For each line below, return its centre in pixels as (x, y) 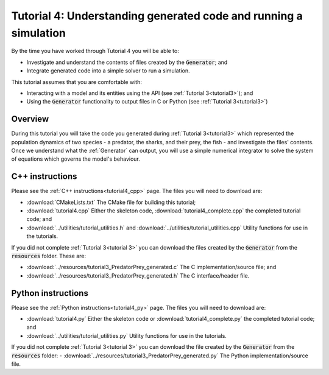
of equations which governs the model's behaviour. (76, 159)
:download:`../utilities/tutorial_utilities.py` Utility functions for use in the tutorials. (126, 335)
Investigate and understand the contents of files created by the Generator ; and (127, 62)
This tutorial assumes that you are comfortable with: (77, 82)
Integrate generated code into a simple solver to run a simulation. (108, 71)
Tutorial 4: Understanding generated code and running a (157, 16)
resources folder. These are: (49, 256)
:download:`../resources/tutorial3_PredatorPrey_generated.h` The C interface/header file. (138, 275)
